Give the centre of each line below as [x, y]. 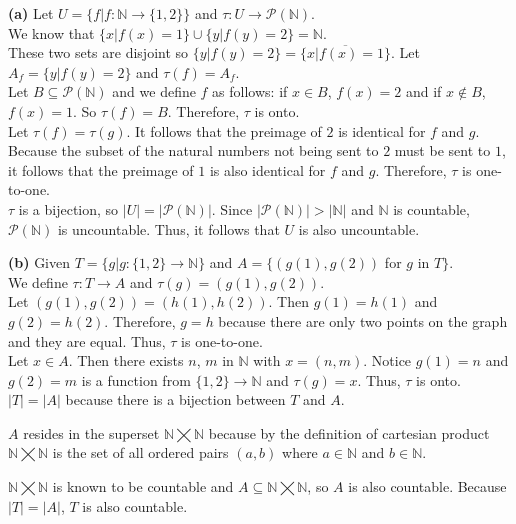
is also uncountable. [359, 228]
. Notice [387, 360]
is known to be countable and [143, 486]
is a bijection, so [68, 208]
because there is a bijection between [175, 399]
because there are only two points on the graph [363, 320]
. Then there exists [126, 360]
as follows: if [250, 91]
